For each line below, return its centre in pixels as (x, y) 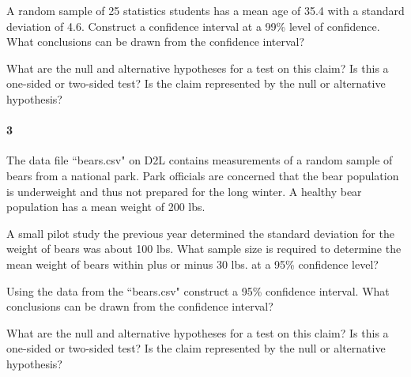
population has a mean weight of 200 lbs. (106, 207)
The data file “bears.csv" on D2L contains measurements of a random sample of (200, 160)
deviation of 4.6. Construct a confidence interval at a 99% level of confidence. (193, 26)
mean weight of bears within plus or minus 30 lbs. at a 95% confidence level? (192, 264)
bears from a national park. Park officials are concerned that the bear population (203, 175)
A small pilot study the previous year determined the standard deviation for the (200, 233)
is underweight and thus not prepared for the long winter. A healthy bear (184, 191)
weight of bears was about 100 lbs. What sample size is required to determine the (204, 249)
